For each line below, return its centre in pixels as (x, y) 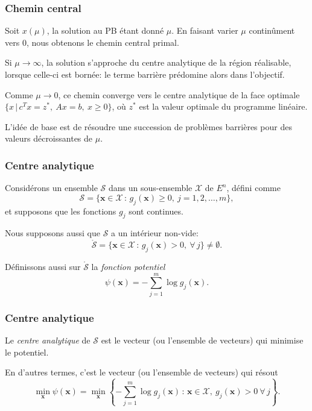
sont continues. (156, 211)
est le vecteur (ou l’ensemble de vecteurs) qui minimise (202, 340)
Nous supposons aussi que (53, 233)
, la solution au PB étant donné (105, 30)
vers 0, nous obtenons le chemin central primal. (92, 42)
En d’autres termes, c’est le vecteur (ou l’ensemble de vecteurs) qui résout (142, 372)
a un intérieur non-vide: (155, 233)
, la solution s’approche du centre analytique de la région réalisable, (166, 62)
